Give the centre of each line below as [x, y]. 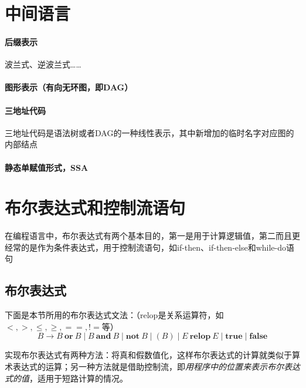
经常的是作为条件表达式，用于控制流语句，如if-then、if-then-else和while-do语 [149, 247]
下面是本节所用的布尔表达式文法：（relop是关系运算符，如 [114, 315]
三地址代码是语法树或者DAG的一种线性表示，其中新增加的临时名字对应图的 [149, 132]
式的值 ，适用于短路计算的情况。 [66, 378]
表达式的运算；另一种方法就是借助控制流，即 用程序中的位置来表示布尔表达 [156, 367]
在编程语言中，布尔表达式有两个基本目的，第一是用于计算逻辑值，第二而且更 [152, 236]
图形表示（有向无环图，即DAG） [69, 87]
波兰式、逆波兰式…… [43, 64]
